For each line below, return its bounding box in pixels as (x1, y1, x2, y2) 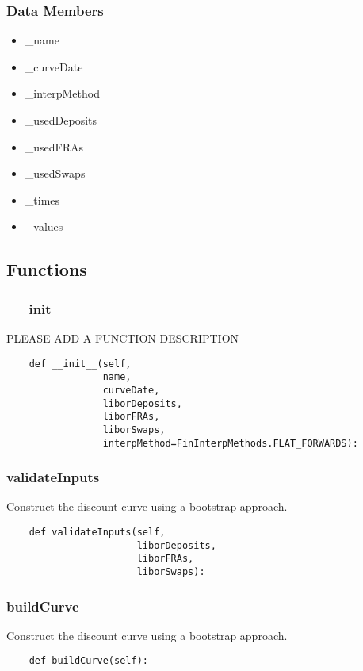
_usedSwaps (25, 165, 86, 182)
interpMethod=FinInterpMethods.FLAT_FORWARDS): (102, 437, 358, 449)
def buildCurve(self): (29, 655, 148, 667)
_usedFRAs (25, 138, 84, 155)
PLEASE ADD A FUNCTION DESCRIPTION (6, 329, 239, 346)
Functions (6, 257, 87, 282)
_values (25, 218, 63, 235)
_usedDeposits (25, 112, 97, 128)
